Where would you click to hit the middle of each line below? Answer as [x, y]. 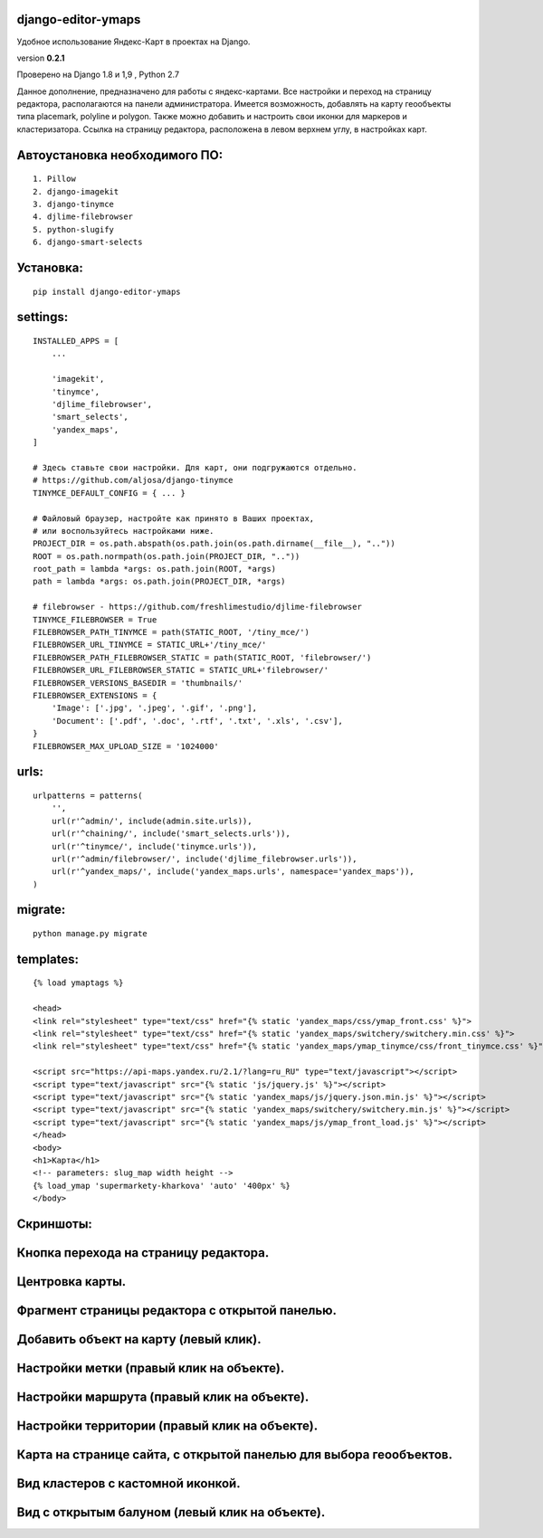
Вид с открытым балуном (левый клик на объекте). [171, 1512]
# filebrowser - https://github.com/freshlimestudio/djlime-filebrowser [197, 607]
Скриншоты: [54, 1224]
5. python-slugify [74, 229]
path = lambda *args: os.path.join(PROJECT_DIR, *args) [159, 582]
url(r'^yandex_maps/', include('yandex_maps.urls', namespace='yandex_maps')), [233, 872]
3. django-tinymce [74, 204]
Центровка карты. [71, 1282]
